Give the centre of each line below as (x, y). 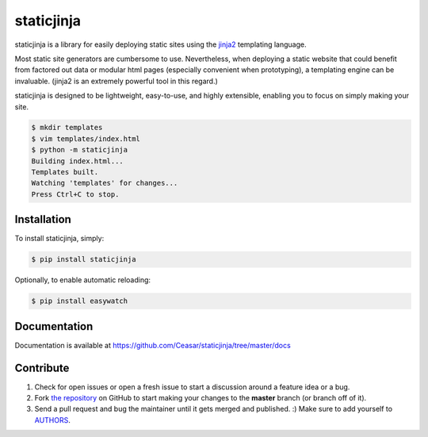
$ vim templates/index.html (86, 138)
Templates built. (65, 172)
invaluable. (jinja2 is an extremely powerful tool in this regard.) (116, 81)
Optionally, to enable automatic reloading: (82, 280)
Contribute (42, 368)
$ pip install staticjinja (84, 259)
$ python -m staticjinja (80, 150)
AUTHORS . (52, 420)
